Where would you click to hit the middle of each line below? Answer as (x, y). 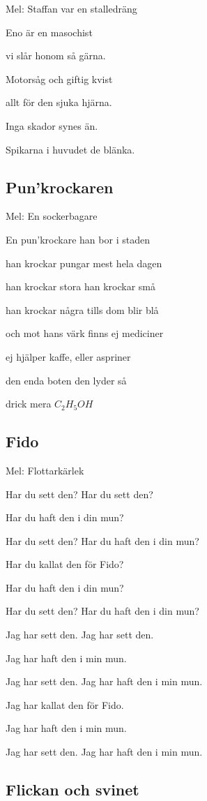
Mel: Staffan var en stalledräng (71, 8)
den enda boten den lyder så (66, 380)
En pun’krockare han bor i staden (78, 239)
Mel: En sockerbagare (52, 216)
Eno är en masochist (49, 32)
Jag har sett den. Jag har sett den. (80, 635)
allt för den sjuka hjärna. (59, 102)
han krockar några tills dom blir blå (82, 309)
